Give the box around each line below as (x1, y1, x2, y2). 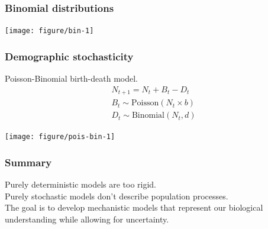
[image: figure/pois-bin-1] (5, 133, 115, 141)
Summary (5, 154, 52, 169)
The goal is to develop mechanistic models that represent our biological (5, 201, 263, 214)
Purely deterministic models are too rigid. (5, 178, 157, 191)
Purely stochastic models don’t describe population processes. (5, 189, 228, 202)
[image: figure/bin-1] (5, 27, 94, 36)
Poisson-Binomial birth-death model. (5, 72, 138, 85)
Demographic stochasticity (5, 49, 134, 63)
